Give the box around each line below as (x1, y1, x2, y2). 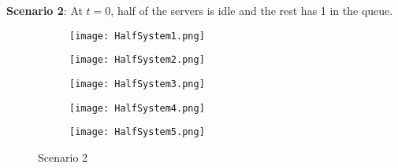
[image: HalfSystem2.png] (69, 54, 205, 66)
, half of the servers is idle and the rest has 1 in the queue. (110, 2, 393, 18)
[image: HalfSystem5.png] (69, 126, 205, 138)
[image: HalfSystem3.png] (69, 78, 205, 89)
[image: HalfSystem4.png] (69, 102, 205, 114)
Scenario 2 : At (6, 2, 83, 18)
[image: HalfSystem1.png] (69, 30, 205, 42)
